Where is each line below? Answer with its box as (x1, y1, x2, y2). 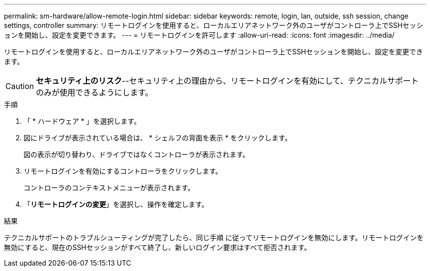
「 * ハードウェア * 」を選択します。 (24, 117, 141, 125)
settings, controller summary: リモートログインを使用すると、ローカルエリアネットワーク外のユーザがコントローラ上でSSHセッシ (4, 21, 424, 29)
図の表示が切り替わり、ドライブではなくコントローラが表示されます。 (24, 150, 250, 158)
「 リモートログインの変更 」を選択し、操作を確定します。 (24, 200, 209, 208)
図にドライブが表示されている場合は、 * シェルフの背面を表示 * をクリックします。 (24, 134, 292, 142)
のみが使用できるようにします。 (36, 88, 153, 97)
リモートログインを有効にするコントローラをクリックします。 (24, 167, 222, 175)
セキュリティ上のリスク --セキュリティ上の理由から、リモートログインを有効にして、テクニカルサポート (36, 76, 419, 86)
